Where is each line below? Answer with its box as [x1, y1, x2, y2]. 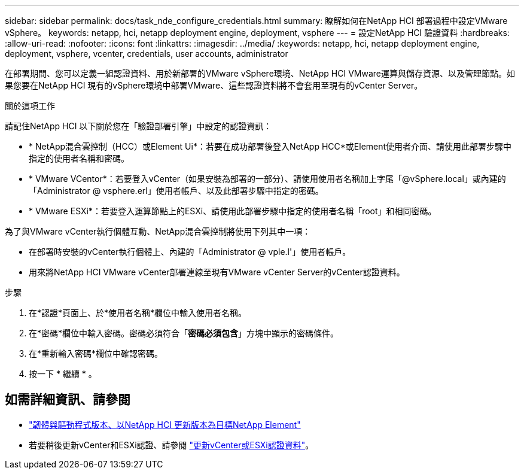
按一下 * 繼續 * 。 [29, 369, 97, 379]
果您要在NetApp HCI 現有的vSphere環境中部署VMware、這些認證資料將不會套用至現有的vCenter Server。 [5, 80, 423, 90]
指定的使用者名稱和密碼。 [29, 153, 129, 163]
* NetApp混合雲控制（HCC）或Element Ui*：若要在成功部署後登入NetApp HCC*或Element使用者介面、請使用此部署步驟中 [29, 141, 512, 151]
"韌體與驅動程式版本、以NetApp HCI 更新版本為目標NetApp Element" [29, 419, 301, 430]
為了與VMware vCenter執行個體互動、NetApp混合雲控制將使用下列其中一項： [5, 226, 311, 236]
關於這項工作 [5, 101, 55, 111]
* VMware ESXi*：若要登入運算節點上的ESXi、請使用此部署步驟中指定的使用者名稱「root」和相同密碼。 [29, 206, 437, 216]
